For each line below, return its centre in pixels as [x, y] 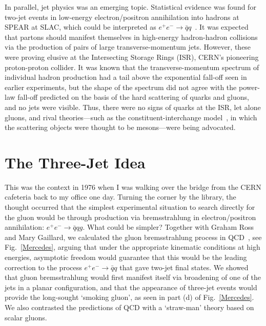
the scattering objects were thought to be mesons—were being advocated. [120, 127]
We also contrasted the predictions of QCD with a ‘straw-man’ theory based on [129, 307]
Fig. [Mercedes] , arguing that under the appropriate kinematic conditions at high [132, 247]
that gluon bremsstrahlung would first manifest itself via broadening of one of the [133, 277]
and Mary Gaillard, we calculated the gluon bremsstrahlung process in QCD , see [133, 237]
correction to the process [43, 267]
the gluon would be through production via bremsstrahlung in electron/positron [130, 217]
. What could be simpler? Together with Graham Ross [168, 227]
